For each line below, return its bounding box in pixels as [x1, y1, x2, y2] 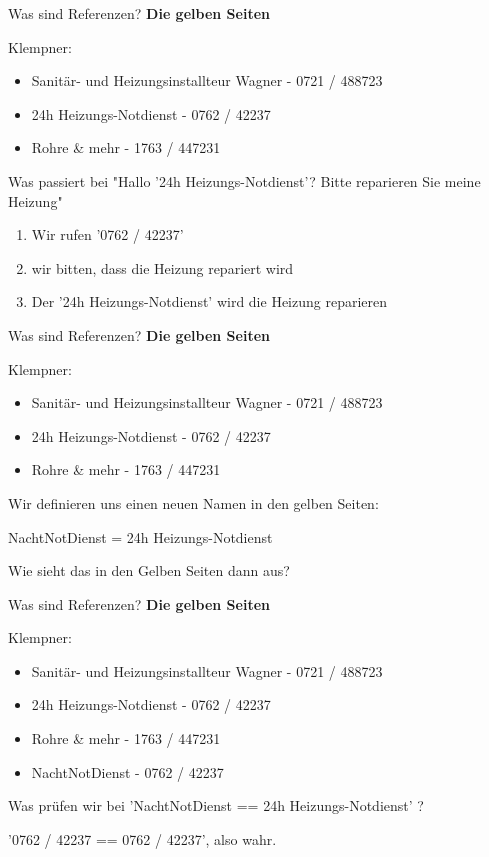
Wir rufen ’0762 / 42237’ [31, 224, 184, 245]
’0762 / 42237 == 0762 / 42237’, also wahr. [8, 828, 277, 849]
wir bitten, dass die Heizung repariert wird [31, 257, 294, 278]
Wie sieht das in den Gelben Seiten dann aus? [8, 560, 290, 581]
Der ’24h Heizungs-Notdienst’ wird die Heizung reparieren [31, 291, 388, 312]
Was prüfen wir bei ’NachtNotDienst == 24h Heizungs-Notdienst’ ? [8, 795, 424, 816]
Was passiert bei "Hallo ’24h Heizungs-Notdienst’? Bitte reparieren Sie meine [8, 170, 481, 191]
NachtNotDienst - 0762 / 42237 [31, 761, 224, 782]
